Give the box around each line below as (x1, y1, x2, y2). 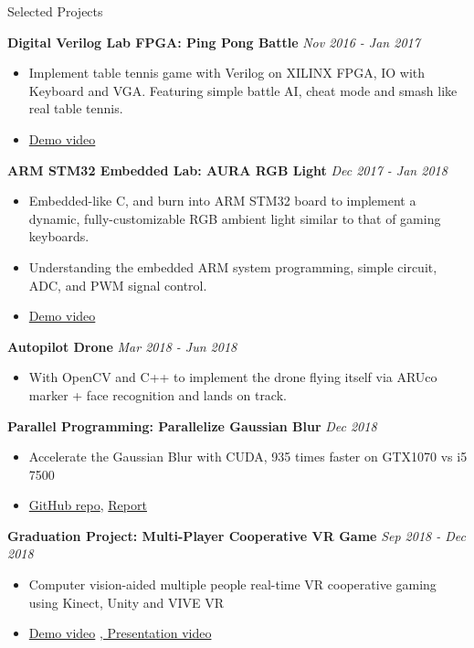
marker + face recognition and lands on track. (28, 385, 287, 404)
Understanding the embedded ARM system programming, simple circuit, (28, 257, 437, 276)
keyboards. (28, 227, 90, 246)
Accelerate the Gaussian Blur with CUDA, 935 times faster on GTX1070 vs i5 (28, 447, 468, 466)
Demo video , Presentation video (28, 623, 212, 643)
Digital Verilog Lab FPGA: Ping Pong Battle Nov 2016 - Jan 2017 (7, 32, 420, 51)
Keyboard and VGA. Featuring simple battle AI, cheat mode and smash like (28, 80, 458, 100)
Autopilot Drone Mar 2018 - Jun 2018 (7, 336, 237, 356)
